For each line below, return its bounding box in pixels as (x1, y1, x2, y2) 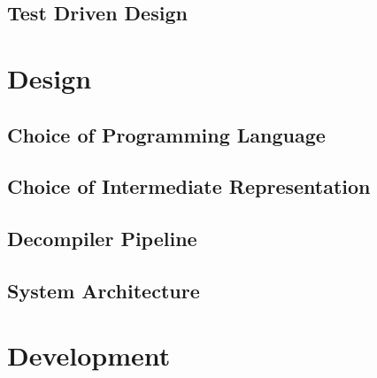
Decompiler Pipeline (7, 225, 197, 252)
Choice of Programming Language (7, 120, 326, 148)
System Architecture (7, 276, 200, 304)
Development (7, 337, 171, 374)
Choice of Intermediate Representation (7, 173, 371, 200)
